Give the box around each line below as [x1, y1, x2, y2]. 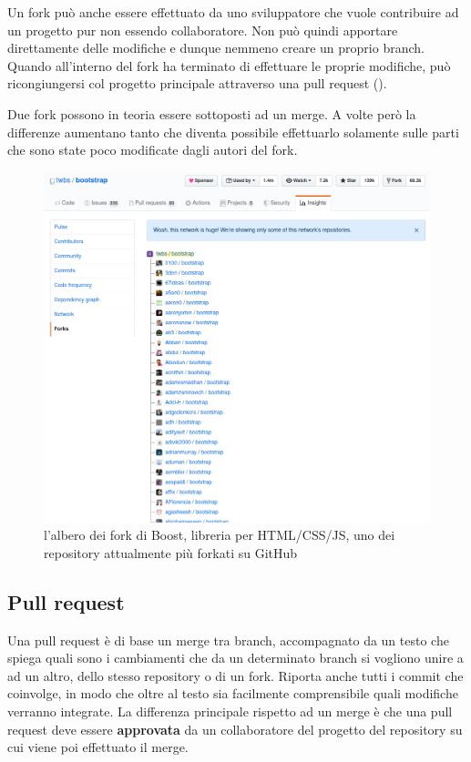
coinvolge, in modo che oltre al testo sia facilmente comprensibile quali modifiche [7, 684, 458, 703]
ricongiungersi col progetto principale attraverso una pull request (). [7, 74, 387, 93]
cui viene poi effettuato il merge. [7, 737, 189, 757]
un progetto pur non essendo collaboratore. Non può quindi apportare [7, 20, 398, 39]
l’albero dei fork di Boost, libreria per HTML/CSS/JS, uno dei [44, 525, 395, 544]
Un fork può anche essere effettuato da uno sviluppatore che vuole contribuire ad [7, 3, 459, 21]
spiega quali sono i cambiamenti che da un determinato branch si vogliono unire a [7, 648, 464, 667]
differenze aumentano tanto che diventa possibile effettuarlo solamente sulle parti [7, 122, 459, 141]
